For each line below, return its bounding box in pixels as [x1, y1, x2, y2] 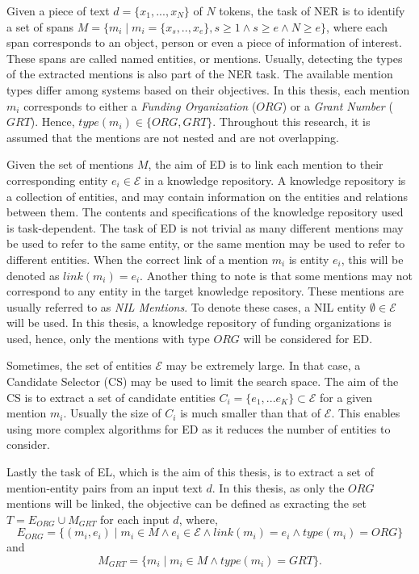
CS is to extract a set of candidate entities [6, 388, 216, 405]
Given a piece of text [6, 2, 110, 19]
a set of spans [6, 18, 74, 35]
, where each [326, 18, 388, 35]
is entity [288, 250, 329, 267]
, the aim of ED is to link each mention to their [148, 156, 383, 173]
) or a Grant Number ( [282, 97, 393, 114]
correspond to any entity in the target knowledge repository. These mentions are [6, 283, 404, 300]
